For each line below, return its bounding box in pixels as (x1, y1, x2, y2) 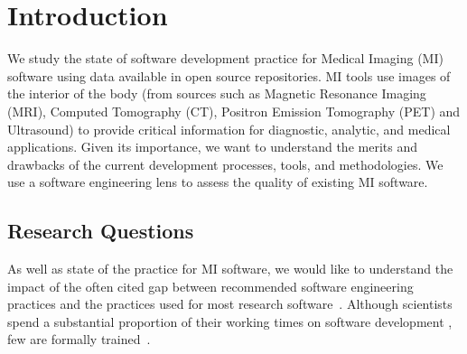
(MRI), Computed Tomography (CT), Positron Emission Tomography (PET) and (7, 101, 461, 120)
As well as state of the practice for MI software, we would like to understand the (7, 259, 453, 278)
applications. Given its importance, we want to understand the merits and (7, 137, 417, 156)
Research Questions (7, 217, 194, 245)
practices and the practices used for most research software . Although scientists (7, 294, 453, 313)
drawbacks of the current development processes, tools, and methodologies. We (7, 154, 444, 173)
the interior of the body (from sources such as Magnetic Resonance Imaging (7, 84, 426, 103)
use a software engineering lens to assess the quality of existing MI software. (7, 172, 428, 191)
